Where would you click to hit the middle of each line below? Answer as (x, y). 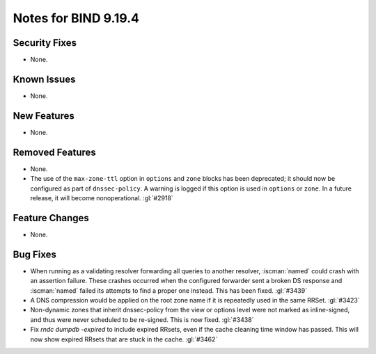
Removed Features (55, 152)
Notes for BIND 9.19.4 (76, 18)
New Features (44, 116)
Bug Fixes (35, 254)
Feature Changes (51, 218)
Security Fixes (45, 43)
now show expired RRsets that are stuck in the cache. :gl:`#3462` (124, 339)
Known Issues (44, 79)
